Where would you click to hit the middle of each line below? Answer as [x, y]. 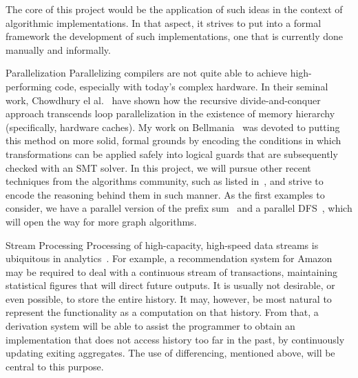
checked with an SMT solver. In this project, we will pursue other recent [158, 167]
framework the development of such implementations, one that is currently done [174, 36]
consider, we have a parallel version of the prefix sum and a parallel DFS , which [179, 208]
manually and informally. [58, 49]
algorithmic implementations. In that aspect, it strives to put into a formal [164, 22]
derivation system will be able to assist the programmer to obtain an [150, 326]
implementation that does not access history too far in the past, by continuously [175, 339]
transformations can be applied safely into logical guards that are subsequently [172, 153]
